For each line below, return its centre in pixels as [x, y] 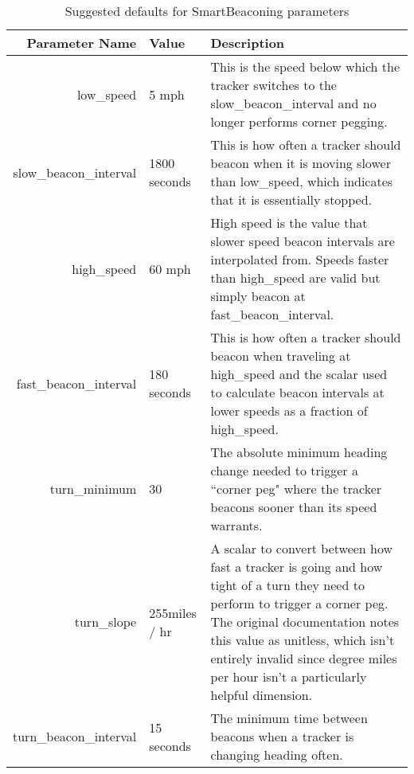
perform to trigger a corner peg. [299, 603]
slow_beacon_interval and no [293, 103]
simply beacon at [258, 296]
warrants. [236, 525]
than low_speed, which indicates [302, 181]
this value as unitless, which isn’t [303, 640]
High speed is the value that [289, 223]
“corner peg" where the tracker [296, 489]
